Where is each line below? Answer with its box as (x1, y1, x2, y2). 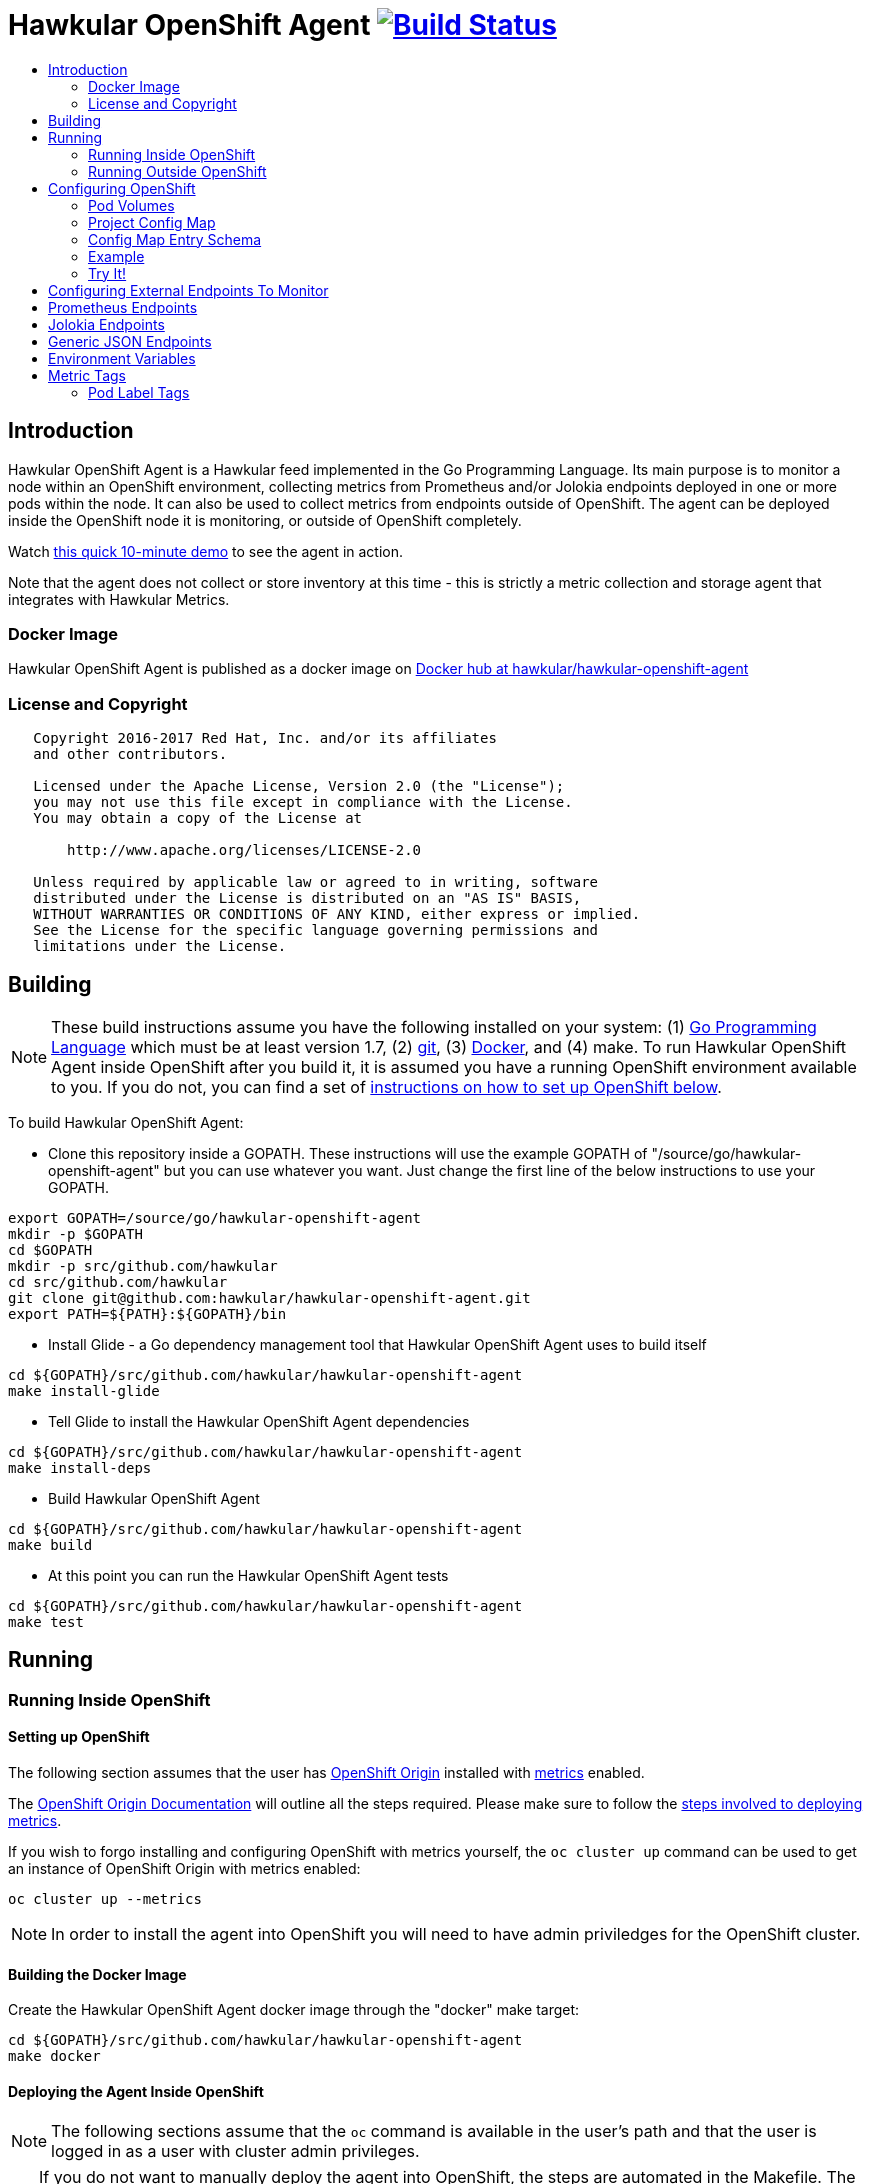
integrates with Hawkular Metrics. (8, 590, 230, 608)
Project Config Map (88, 213, 216, 231)
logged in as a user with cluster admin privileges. (51, 2141, 420, 2162)
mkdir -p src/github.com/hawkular (8, 1257, 278, 1274)
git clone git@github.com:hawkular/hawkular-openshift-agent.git (8, 1289, 531, 1306)
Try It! (88, 264, 127, 282)
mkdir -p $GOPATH (8, 1225, 143, 1242)
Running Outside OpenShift (88, 162, 267, 180)
